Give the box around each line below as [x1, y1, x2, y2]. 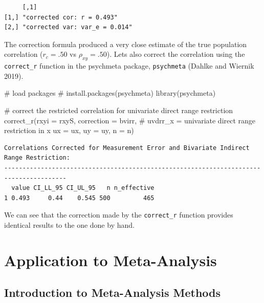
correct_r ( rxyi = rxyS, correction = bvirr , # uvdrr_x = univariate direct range [4, 115, 256, 125]
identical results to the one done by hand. [4, 220, 135, 230]
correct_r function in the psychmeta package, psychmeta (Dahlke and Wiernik [4, 60, 254, 71]
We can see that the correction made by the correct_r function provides [4, 209, 233, 220]
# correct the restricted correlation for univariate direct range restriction [4, 105, 233, 116]
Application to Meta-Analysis [4, 249, 217, 270]
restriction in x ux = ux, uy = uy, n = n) [4, 125, 134, 136]
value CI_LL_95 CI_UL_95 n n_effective [11, 184, 155, 192]
